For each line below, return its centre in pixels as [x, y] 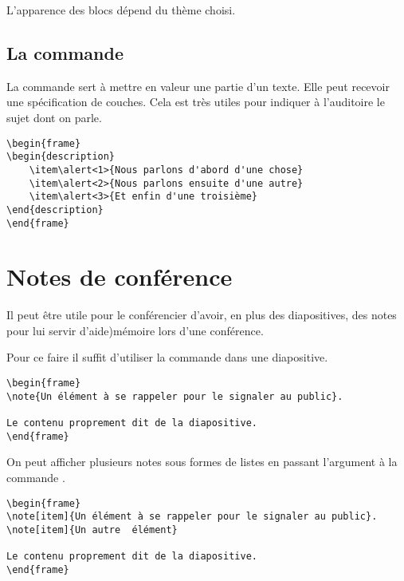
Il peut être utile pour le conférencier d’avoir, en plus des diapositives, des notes [202, 315]
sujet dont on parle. [54, 117]
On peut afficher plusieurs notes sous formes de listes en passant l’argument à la [202, 462]
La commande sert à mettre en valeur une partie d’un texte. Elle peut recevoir [198, 86]
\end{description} [55, 209]
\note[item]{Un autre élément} [92, 530]
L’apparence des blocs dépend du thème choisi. [121, 10]
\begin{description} [61, 157]
